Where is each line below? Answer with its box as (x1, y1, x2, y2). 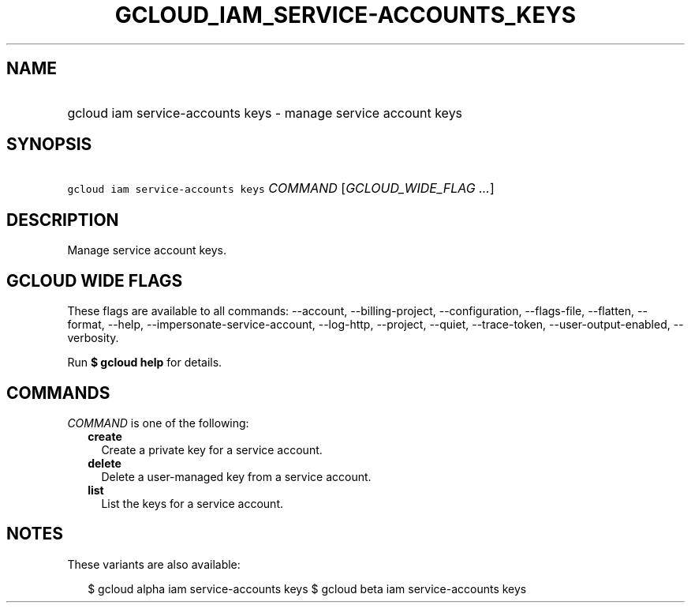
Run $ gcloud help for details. (67, 355, 222, 370)
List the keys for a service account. (101, 496, 284, 510)
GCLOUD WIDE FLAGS (6, 270, 183, 291)
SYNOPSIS (6, 134, 92, 155)
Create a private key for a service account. (101, 442, 323, 457)
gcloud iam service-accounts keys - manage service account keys (67, 104, 463, 121)
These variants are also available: (67, 557, 241, 571)
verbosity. (67, 331, 119, 345)
